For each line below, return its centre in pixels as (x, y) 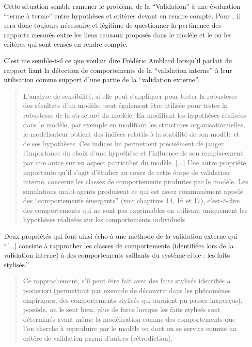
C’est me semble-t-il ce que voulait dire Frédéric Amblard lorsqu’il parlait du (118, 60)
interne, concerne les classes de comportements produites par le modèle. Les (135, 182)
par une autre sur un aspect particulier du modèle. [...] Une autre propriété (134, 162)
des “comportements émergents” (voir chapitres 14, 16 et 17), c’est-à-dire (131, 200)
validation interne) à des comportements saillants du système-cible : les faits (117, 255)
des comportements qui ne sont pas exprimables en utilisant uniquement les (135, 210)
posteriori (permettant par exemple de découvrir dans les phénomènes (127, 290)
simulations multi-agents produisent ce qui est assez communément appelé (133, 191)
